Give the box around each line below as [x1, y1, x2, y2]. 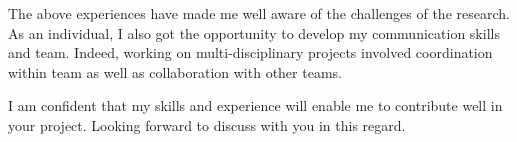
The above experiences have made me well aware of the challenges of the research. [8, 3, 510, 23]
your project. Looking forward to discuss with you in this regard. [8, 114, 406, 135]
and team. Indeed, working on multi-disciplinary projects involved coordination [8, 42, 493, 63]
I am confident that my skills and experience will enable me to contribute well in [8, 95, 503, 116]
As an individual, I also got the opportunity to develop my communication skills [8, 22, 500, 43]
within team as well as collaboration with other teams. [8, 61, 342, 82]
